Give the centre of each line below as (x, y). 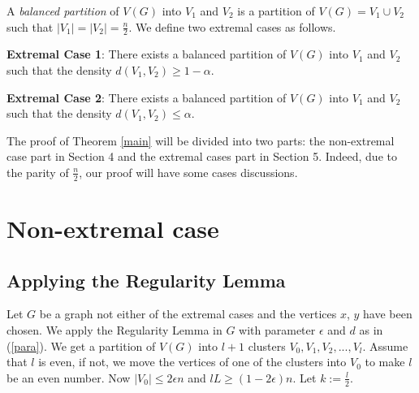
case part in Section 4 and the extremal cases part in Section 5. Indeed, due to (202, 156)
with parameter (277, 329)
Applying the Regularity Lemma (146, 280)
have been (388, 314)
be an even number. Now (69, 377)
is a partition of (276, 11)
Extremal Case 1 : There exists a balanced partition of (147, 54)
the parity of (38, 172)
